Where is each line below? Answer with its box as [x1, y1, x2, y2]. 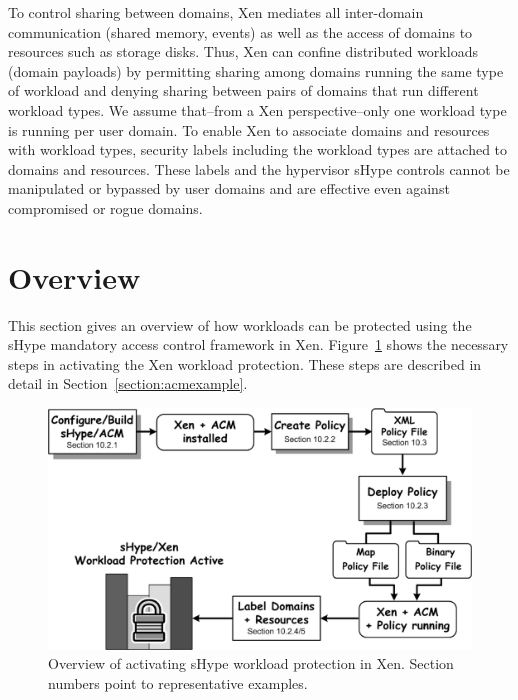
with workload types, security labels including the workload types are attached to [8, 139, 508, 160]
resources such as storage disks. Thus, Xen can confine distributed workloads [8, 41, 478, 62]
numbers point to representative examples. [48, 673, 308, 694]
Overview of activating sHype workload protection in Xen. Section [48, 653, 454, 674]
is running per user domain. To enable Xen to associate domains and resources [8, 119, 490, 140]
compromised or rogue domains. [8, 197, 203, 218]
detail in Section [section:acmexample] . [8, 373, 248, 394]
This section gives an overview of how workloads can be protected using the [8, 314, 472, 335]
